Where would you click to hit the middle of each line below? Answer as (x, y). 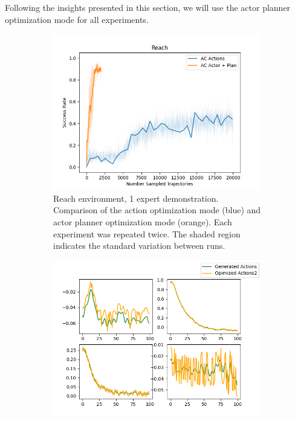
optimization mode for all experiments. (77, 19)
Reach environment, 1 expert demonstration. (136, 198)
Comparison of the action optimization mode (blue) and (157, 210)
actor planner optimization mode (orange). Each (143, 221)
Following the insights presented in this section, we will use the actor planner (148, 7)
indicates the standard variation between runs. (139, 246)
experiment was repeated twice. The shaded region (147, 233)
